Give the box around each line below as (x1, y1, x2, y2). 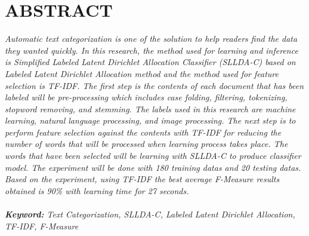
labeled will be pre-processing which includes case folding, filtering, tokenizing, (5, 91, 288, 103)
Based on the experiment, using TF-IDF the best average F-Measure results (5, 173, 280, 185)
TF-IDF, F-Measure (5, 219, 79, 232)
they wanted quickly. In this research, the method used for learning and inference (5, 44, 298, 56)
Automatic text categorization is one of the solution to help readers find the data (5, 32, 298, 45)
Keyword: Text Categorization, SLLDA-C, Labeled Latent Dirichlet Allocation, (5, 208, 295, 220)
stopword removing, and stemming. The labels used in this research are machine (5, 102, 296, 115)
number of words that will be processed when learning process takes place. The (5, 137, 288, 150)
